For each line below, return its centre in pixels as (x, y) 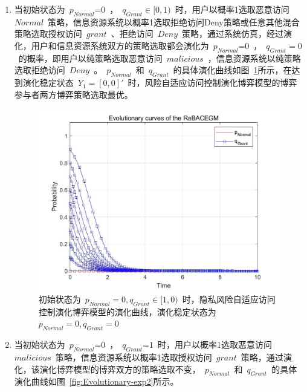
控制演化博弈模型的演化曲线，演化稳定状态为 (127, 311)
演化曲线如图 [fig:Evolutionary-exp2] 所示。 (96, 381)
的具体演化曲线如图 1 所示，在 (232, 70)
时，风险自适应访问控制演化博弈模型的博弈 (212, 83)
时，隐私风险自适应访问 (229, 299)
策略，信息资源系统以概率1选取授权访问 (134, 357)
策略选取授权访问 (48, 34)
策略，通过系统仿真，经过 (233, 34)
